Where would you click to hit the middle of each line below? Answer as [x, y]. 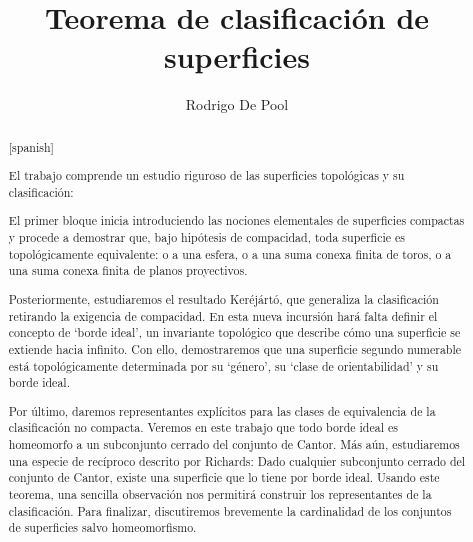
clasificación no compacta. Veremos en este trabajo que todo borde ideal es [203, 427]
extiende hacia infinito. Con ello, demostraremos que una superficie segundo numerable [235, 348]
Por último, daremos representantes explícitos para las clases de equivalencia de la [222, 410]
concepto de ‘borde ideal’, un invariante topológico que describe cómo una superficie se [234, 332]
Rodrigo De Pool [237, 104]
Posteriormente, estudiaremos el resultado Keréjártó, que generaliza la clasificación [223, 298]
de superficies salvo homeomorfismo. [102, 527]
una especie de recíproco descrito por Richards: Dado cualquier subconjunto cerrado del [237, 460]
